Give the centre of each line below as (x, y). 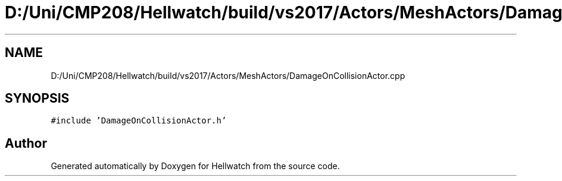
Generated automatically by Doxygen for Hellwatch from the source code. (195, 166)
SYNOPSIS (37, 99)
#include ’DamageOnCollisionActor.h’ (139, 121)
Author (26, 143)
